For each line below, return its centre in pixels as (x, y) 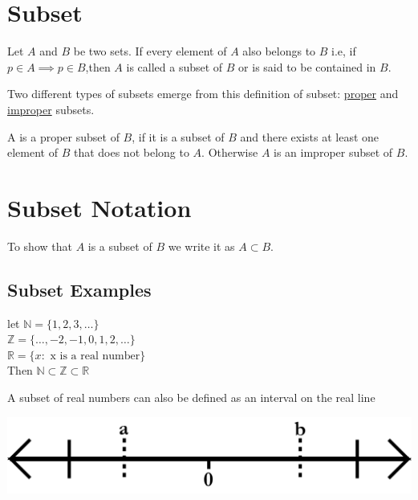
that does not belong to (131, 152)
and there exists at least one (310, 136)
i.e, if (344, 51)
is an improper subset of (333, 152)
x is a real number (95, 356)
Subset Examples (79, 289)
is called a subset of (175, 66)
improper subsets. (51, 109)
